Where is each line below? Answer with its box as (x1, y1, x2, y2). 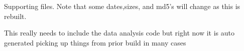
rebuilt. (4, 10, 27, 21)
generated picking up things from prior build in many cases (4, 37, 186, 47)
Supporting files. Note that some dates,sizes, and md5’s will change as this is (4, 1, 240, 11)
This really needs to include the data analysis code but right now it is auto (4, 27, 234, 38)
